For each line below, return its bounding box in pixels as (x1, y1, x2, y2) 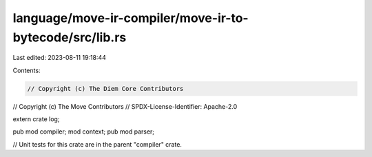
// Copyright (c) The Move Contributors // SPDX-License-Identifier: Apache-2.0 (12, 102, 238, 110)
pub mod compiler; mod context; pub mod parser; (12, 127, 155, 136)
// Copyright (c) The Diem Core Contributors (27, 85, 184, 92)
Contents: (12, 66, 41, 74)
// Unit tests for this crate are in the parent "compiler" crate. (12, 140, 183, 148)
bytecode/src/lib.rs (12, 30, 127, 45)
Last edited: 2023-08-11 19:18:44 (12, 54, 107, 62)
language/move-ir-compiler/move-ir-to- (12, 10, 249, 25)
